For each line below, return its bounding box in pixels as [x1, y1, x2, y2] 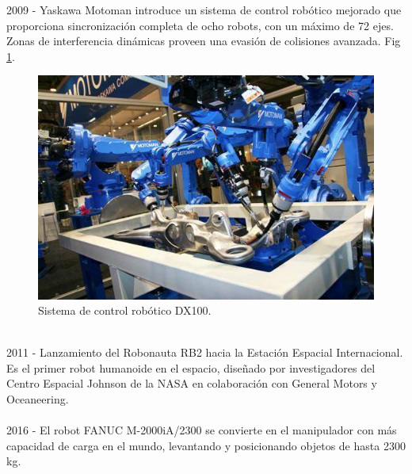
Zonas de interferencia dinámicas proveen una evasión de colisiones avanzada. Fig [6, 32, 401, 49]
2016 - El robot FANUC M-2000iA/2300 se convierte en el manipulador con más [6, 422, 397, 438]
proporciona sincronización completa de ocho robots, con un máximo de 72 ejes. [6, 17, 394, 33]
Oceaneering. [6, 391, 69, 407]
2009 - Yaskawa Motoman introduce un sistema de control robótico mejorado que [6, 2, 402, 17]
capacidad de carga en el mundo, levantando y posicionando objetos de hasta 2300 [6, 437, 406, 453]
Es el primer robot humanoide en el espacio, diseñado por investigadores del [6, 359, 376, 376]
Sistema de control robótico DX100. [38, 302, 212, 319]
